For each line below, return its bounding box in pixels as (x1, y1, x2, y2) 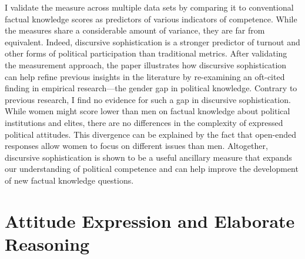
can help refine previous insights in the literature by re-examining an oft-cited (5, 70, 285, 82)
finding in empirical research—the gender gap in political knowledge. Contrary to (5, 82, 297, 94)
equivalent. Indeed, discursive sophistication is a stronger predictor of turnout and (5, 35, 300, 48)
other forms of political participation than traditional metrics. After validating (5, 47, 287, 59)
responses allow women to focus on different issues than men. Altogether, (5, 140, 268, 152)
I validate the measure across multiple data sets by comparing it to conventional (5, 1, 294, 13)
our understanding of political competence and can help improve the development (5, 162, 299, 175)
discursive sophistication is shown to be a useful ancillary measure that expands (5, 151, 292, 163)
